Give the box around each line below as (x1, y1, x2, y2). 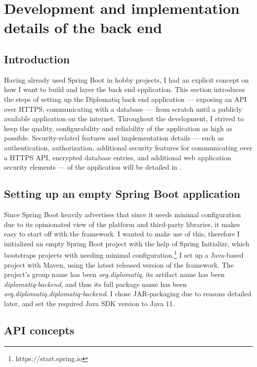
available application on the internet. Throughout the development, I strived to (4, 113, 244, 124)
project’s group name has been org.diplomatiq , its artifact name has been (4, 269, 225, 279)
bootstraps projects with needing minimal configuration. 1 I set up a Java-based (4, 248, 244, 260)
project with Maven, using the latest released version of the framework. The (4, 259, 234, 270)
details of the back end (4, 17, 162, 38)
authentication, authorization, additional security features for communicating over (4, 142, 253, 152)
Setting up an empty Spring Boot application (4, 186, 241, 201)
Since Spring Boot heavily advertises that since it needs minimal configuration (4, 209, 241, 219)
